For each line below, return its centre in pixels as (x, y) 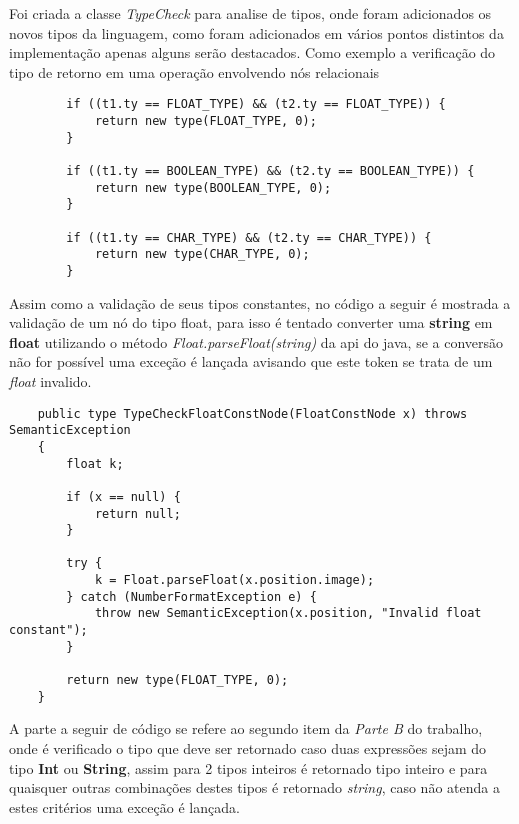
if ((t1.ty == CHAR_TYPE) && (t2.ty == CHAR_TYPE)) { (249, 237)
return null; (137, 513)
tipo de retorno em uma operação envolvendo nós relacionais (194, 71)
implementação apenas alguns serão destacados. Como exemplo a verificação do (252, 52)
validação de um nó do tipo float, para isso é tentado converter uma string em (251, 322)
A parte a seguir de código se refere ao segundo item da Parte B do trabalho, (246, 728)
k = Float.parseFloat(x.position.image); (234, 580)
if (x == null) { (123, 496)
